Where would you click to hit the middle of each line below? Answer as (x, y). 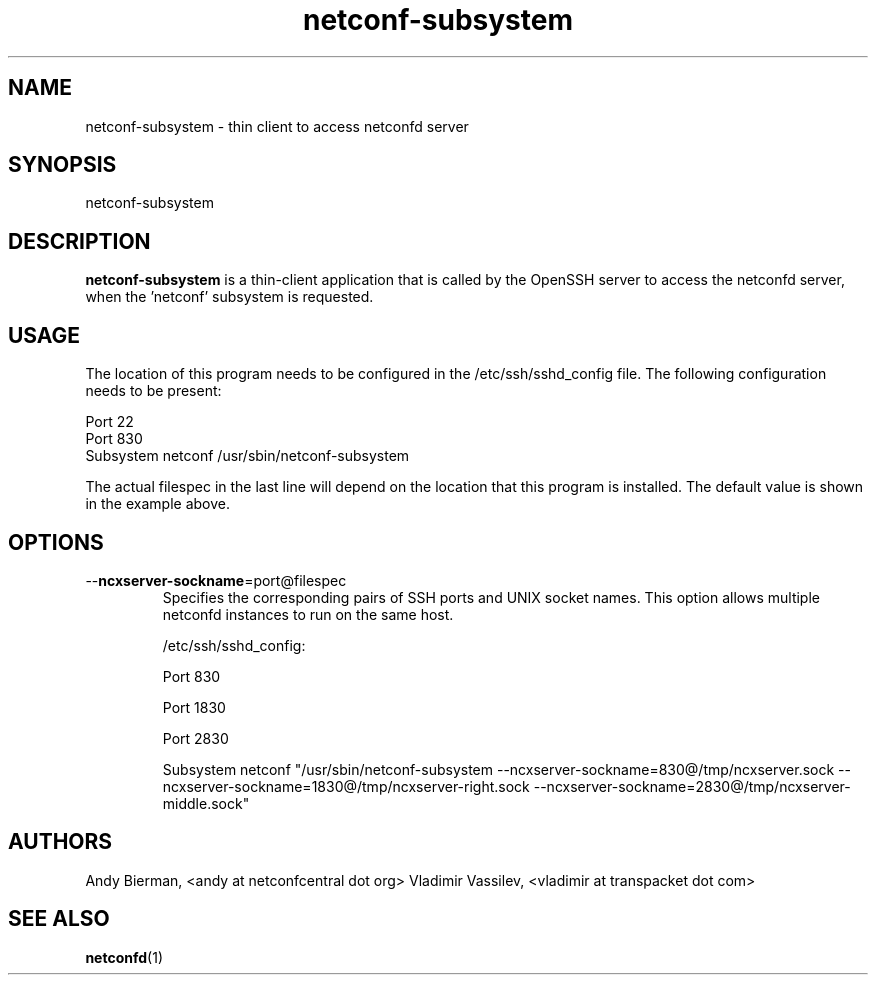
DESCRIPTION (79, 241)
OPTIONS (56, 542)
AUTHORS (60, 842)
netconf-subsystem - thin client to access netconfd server (277, 126)
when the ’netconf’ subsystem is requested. (229, 297)
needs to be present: (153, 391)
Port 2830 (195, 738)
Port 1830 (194, 707)
